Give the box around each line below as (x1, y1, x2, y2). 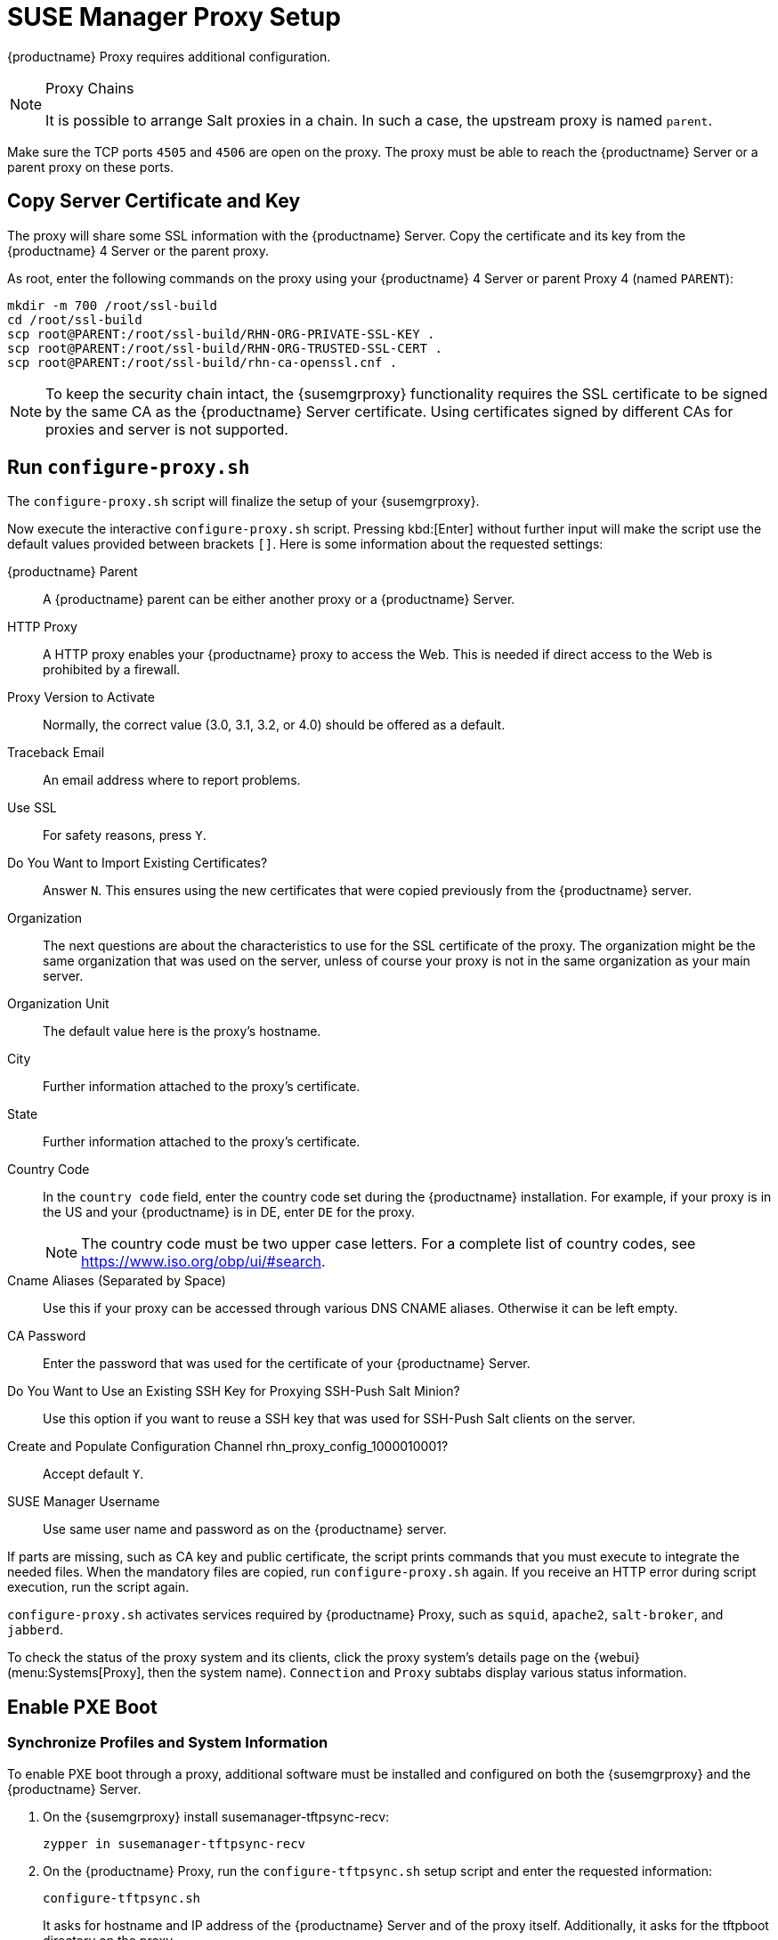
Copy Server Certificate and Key (7, 190, 301, 213)
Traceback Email (7, 745, 105, 761)
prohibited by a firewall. (43, 662, 181, 678)
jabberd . (7, 1622, 64, 1638)
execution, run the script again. (7, 1579, 190, 1595)
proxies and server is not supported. (45, 420, 288, 438)
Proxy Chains (45, 78, 134, 97)
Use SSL (7, 800, 57, 816)
